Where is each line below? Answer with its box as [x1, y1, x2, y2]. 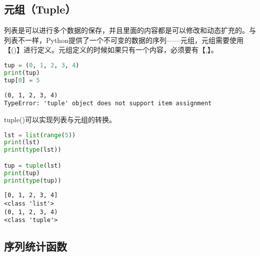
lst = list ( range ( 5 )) [4, 131, 76, 139]
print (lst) [4, 139, 40, 146]
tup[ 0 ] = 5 [4, 76, 40, 84]
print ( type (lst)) [4, 146, 61, 154]
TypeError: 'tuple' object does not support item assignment [4, 100, 212, 107]
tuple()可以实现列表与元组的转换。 [4, 114, 116, 124]
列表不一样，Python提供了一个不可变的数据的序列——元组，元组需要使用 [4, 34, 243, 45]
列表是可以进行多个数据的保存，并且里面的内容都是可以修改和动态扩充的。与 [4, 25, 256, 35]
